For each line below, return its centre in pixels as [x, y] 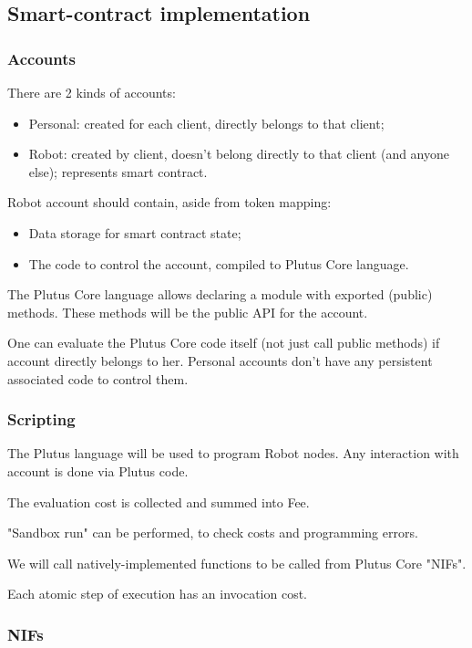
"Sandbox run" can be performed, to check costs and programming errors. [213, 533]
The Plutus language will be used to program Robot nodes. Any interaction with [233, 453]
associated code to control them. [98, 378]
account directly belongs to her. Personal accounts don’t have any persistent [220, 360]
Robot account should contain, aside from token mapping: [169, 202]
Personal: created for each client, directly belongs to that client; [206, 123]
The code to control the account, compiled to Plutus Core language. [219, 263]
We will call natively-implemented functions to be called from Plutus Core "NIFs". [237, 563]
